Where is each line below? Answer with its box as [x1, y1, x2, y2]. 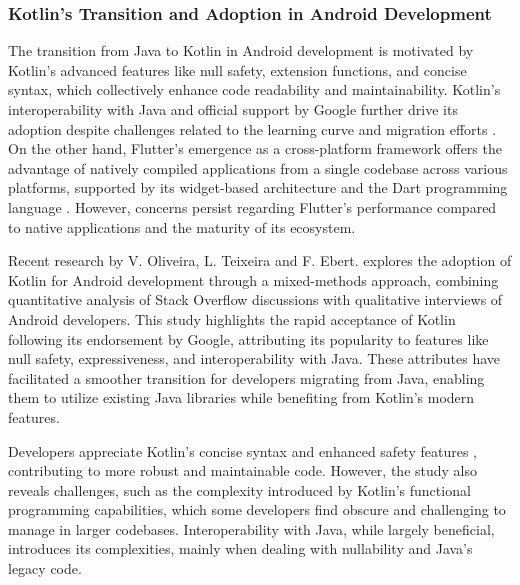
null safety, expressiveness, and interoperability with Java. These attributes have [8, 348, 501, 369]
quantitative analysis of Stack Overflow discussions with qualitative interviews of [8, 289, 503, 310]
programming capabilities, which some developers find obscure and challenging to [8, 499, 506, 520]
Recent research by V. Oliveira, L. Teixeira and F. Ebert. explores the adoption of [8, 250, 512, 271]
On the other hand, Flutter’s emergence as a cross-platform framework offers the [8, 138, 502, 159]
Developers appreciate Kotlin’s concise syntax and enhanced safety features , [8, 440, 477, 461]
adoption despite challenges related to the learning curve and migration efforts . [8, 118, 497, 139]
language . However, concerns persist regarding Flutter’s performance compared [8, 196, 497, 217]
